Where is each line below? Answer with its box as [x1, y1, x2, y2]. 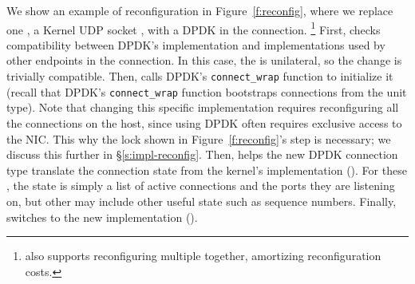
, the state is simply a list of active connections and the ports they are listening [6, 177, 395, 194]
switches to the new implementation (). [6, 208, 198, 225]
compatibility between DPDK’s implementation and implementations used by [6, 36, 385, 53]
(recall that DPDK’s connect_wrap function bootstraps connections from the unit [6, 83, 407, 100]
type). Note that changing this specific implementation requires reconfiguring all [6, 99, 399, 116]
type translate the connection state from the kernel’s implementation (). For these [6, 161, 407, 178]
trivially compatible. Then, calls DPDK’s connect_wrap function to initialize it [6, 68, 393, 85]
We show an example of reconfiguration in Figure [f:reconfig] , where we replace [6, 2, 393, 18]
